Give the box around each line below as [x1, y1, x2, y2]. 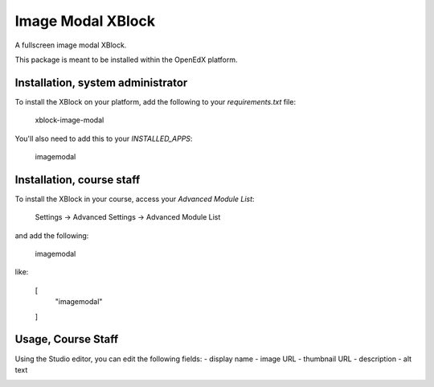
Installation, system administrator [14, 76, 188, 89]
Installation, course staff [14, 173, 141, 187]
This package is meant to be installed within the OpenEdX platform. [14, 55, 238, 64]
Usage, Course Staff [14, 332, 119, 346]
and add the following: [14, 230, 89, 241]
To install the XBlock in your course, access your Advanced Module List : [14, 194, 255, 204]
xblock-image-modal [35, 115, 104, 125]
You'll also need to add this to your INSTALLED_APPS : [14, 134, 193, 143]
